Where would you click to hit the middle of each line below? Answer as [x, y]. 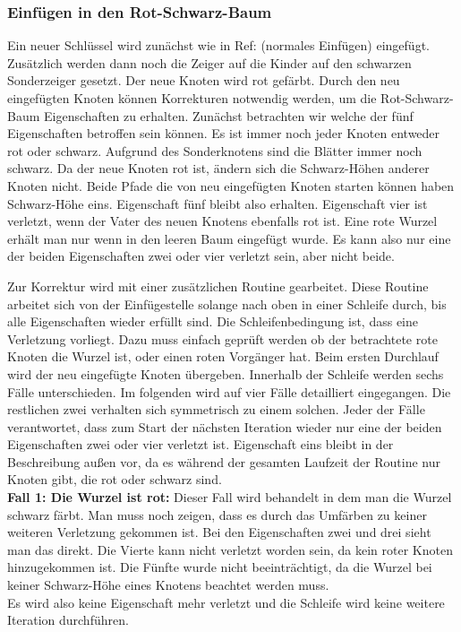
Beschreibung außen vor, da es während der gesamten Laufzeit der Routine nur [224, 461]
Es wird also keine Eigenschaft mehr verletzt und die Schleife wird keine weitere [226, 602]
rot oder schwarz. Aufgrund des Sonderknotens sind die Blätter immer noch [215, 150]
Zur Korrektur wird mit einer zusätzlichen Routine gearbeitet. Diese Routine [218, 286]
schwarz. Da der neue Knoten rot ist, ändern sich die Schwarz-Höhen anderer [218, 168]
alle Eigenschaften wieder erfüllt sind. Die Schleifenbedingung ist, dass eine [213, 321]
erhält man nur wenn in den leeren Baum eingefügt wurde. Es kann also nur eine [229, 238]
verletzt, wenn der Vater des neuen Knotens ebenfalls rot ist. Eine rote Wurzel [222, 221]
